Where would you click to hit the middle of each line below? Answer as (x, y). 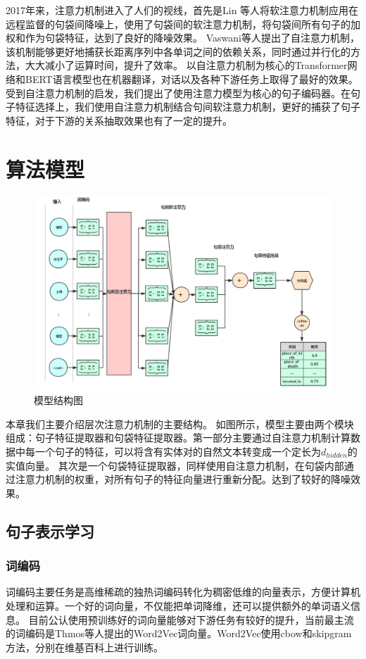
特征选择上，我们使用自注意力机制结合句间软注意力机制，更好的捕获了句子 (188, 107)
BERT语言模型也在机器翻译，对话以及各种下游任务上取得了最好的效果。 (191, 79)
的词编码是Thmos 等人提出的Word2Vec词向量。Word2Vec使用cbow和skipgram (179, 633)
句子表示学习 (50, 531)
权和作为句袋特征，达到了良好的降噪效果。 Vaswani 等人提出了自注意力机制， (183, 38)
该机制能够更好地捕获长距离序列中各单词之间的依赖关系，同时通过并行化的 (178, 51)
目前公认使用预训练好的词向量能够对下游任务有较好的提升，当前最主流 (191, 619)
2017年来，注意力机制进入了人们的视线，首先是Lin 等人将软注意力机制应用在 (182, 10)
